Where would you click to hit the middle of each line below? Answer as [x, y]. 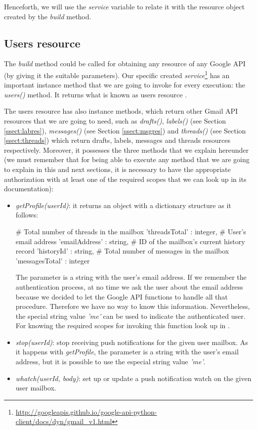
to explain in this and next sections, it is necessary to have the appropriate [117, 169]
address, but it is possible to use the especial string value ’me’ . [110, 362]
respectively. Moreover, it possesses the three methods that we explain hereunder [127, 150]
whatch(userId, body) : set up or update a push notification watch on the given [133, 378]
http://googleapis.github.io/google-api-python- [86, 411]
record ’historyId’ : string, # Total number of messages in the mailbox [122, 251]
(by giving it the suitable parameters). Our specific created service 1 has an [117, 74]
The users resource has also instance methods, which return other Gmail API [121, 111]
